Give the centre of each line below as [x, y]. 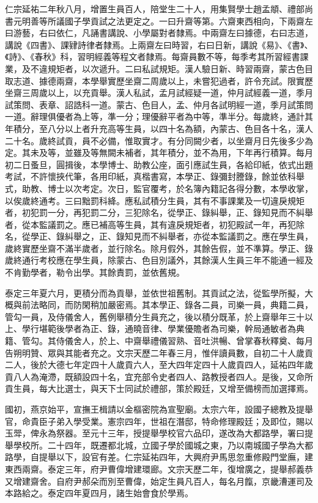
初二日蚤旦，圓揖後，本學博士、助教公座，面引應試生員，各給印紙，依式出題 [159, 164]
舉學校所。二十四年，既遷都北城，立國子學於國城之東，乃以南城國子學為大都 [159, 445]
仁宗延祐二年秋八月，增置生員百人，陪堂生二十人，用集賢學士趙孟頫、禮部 [155, 9]
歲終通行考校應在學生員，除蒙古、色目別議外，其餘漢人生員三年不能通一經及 [159, 260]
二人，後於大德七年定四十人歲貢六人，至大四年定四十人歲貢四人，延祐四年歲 [159, 365]
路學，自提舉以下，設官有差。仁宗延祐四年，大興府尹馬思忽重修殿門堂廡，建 [159, 457]
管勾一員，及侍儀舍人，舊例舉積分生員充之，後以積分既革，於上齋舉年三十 [155, 316]
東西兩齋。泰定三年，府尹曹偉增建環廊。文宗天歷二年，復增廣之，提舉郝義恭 [159, 468]
